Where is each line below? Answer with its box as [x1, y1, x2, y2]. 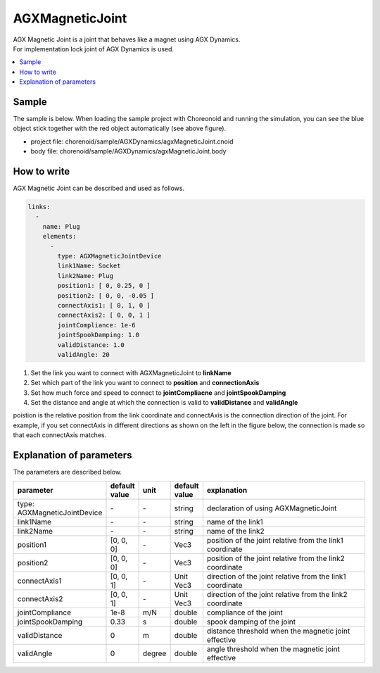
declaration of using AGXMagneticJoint [206, 503, 337, 513]
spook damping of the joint [206, 617, 296, 627]
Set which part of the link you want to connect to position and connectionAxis [30, 379, 260, 387]
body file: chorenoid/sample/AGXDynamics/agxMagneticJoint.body [30, 147, 227, 156]
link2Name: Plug [57, 272, 114, 279]
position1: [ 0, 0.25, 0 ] [57, 282, 151, 290]
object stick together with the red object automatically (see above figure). [13, 124, 227, 133]
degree [142, 648, 167, 658]
